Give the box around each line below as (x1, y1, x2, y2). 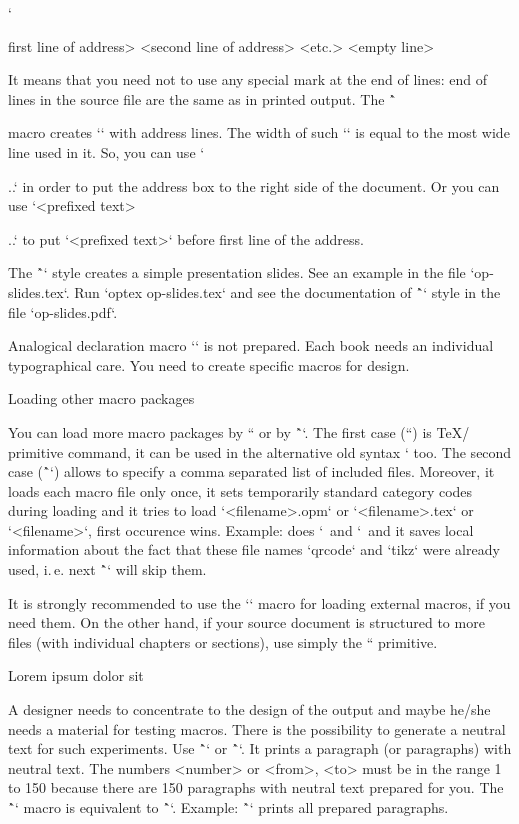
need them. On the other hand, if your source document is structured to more (8, 612, 485, 633)
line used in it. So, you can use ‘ (8, 141, 205, 162)
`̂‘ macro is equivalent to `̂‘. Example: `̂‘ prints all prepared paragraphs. (8, 797, 449, 817)
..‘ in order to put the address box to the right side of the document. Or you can (8, 175, 500, 196)
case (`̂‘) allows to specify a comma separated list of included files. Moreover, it (8, 461, 495, 482)
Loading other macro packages (8, 388, 195, 409)
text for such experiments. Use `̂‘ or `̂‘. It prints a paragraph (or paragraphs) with (8, 738, 512, 759)
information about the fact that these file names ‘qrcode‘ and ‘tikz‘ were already (8, 539, 500, 560)
